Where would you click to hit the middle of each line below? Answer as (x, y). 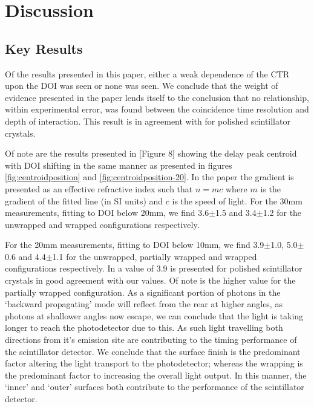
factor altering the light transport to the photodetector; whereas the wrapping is (154, 363)
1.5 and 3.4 (236, 213)
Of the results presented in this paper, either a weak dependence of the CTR (147, 73)
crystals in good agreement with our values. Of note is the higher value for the (150, 280)
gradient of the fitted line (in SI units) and (84, 200)
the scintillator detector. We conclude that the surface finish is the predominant (153, 351)
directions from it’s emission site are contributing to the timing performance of (151, 340)
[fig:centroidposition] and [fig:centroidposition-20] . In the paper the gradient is (149, 177)
